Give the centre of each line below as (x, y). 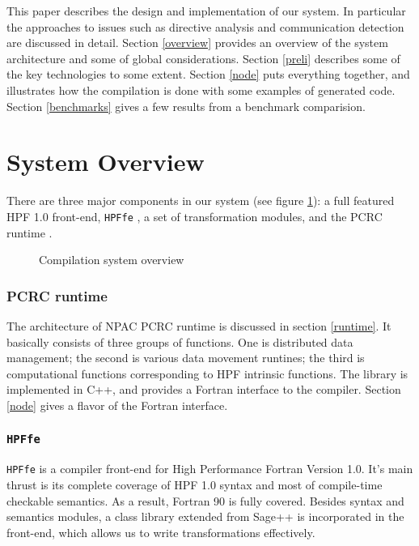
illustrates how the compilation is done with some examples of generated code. (201, 90)
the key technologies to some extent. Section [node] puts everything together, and (208, 74)
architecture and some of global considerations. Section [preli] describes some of (203, 58)
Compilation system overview (112, 260)
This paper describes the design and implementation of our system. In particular (206, 11)
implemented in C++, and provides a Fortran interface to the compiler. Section (204, 389)
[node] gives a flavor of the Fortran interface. (117, 405)
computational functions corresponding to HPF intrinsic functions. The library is (207, 373)
